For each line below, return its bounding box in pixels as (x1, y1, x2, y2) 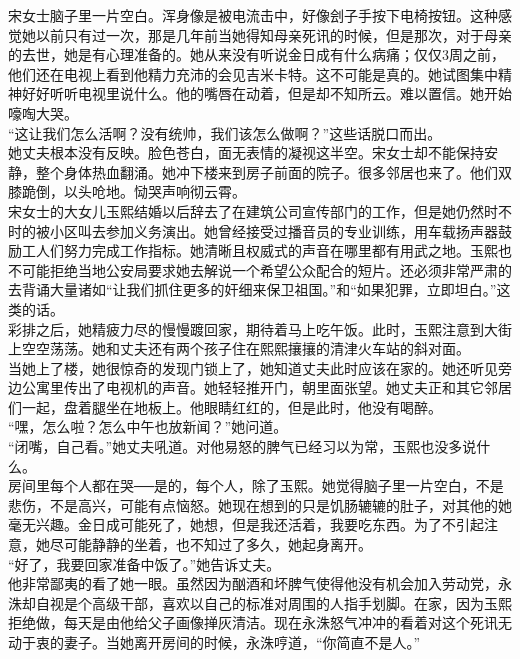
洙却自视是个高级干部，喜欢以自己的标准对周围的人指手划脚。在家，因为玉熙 (8, 592, 512, 613)
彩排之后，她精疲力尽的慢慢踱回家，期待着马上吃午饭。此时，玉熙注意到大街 (8, 318, 512, 339)
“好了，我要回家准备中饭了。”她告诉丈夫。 (8, 553, 281, 574)
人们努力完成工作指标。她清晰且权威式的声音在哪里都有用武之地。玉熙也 (35, 240, 512, 261)
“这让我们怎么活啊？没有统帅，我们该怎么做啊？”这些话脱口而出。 (8, 122, 442, 143)
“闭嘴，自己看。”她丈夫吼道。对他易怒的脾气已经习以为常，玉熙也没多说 (8, 436, 477, 457)
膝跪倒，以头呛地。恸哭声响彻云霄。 (8, 181, 246, 202)
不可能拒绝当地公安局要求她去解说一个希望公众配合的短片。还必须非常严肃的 (8, 259, 512, 280)
